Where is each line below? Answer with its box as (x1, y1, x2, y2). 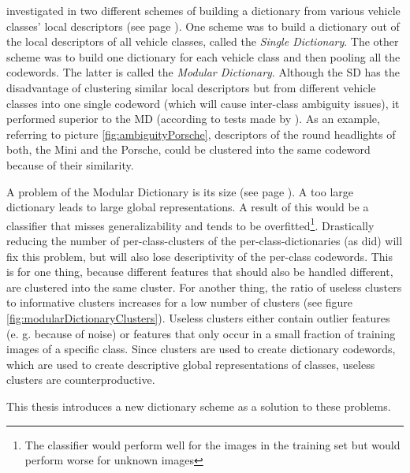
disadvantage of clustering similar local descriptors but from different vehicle (6, 79, 376, 95)
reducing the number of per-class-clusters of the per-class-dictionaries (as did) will (6, 232, 403, 248)
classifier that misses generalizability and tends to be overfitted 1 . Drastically (6, 214, 375, 233)
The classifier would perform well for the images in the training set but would (24, 436, 401, 453)
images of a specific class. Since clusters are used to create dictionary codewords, (6, 341, 396, 357)
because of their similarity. (6, 156, 134, 173)
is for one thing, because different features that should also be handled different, (6, 263, 393, 280)
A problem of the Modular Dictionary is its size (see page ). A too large (6, 183, 354, 199)
